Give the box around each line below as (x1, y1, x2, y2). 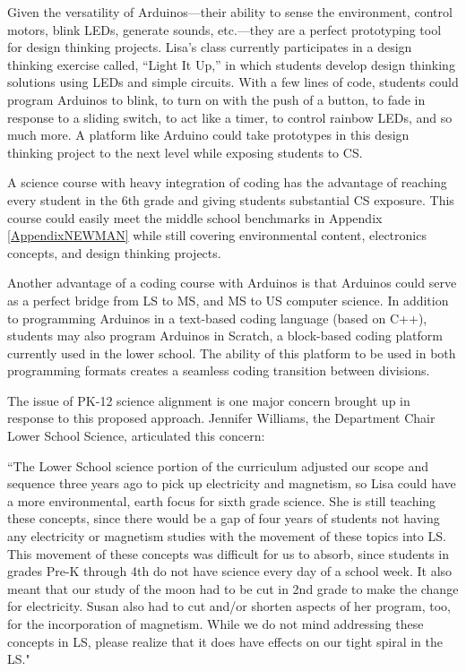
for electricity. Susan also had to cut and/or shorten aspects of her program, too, (7, 597, 451, 615)
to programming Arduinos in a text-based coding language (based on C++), (7, 308, 427, 327)
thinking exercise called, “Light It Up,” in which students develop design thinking (7, 55, 455, 73)
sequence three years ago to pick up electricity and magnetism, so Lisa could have (7, 474, 456, 493)
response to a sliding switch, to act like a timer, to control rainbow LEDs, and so (7, 108, 453, 126)
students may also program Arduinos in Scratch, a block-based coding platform (7, 326, 443, 345)
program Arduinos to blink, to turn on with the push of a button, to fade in (7, 90, 426, 108)
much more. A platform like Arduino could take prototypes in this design (7, 125, 410, 144)
